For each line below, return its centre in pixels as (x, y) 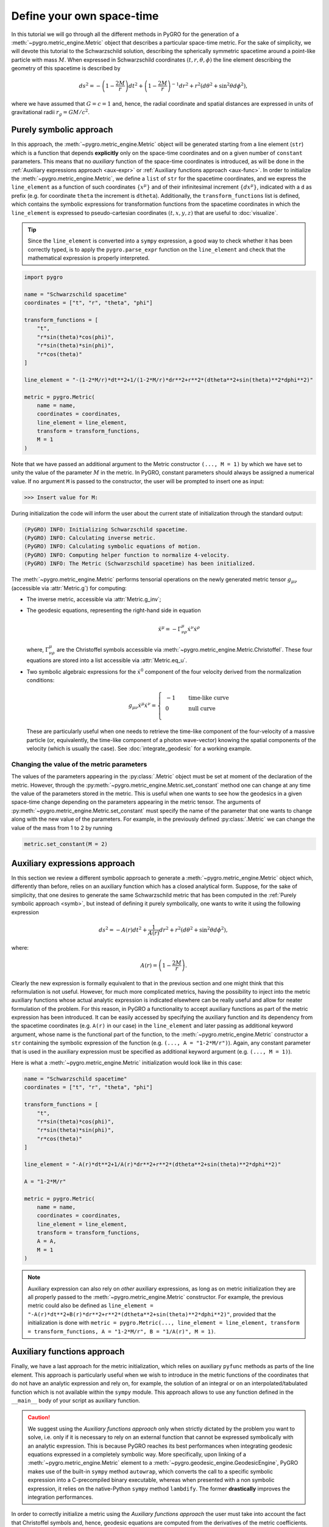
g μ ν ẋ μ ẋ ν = (142, 706)
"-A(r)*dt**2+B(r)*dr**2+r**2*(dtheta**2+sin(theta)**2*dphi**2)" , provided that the (152, 1314)
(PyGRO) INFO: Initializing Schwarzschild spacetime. (106, 529)
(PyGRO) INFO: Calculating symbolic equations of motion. (112, 546)
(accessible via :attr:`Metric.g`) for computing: (69, 588)
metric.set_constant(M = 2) (66, 844)
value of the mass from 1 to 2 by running (62, 828)
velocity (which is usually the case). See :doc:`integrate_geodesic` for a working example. (139, 749)
